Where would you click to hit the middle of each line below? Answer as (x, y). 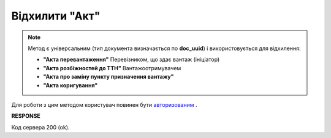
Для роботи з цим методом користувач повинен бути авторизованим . (104, 104)
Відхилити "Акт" (56, 16)
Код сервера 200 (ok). (40, 127)
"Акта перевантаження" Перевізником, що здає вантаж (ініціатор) (131, 60)
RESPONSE (26, 116)
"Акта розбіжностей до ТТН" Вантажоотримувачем (112, 68)
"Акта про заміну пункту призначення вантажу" (108, 77)
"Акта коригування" (70, 85)
